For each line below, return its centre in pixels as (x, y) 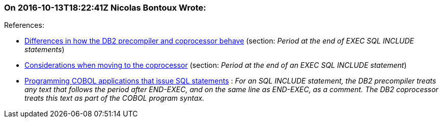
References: (24, 25)
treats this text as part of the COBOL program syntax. (115, 98)
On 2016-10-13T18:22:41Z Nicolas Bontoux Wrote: (105, 8)
